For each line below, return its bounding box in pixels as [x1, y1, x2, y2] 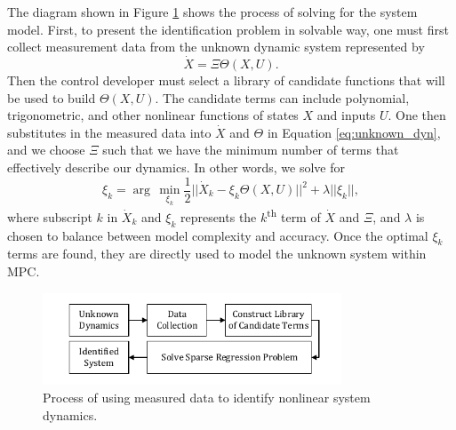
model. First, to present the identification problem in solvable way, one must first [7, 20, 449, 38]
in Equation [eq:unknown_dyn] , [267, 123, 441, 141]
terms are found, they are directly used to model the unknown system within [7, 244, 427, 263]
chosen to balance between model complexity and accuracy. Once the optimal [7, 226, 428, 244]
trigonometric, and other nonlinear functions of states [7, 106, 299, 124]
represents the [180, 207, 257, 226]
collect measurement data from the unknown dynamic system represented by [7, 37, 425, 56]
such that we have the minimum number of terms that [102, 140, 399, 159]
